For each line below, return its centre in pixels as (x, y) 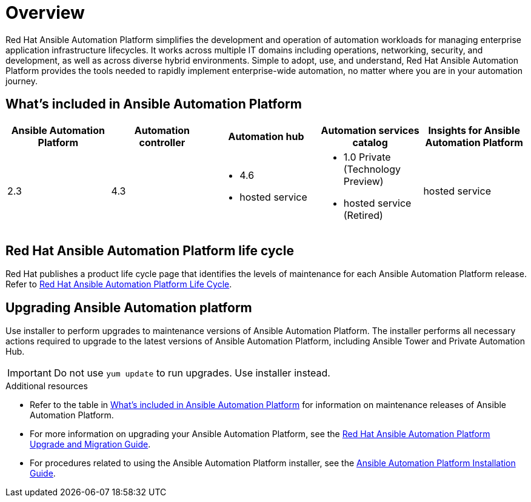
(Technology (372, 169)
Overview (45, 13)
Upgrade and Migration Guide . (90, 444)
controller (162, 142)
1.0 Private (367, 157)
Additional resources (47, 386)
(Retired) (363, 215)
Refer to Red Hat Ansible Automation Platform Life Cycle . (119, 284)
